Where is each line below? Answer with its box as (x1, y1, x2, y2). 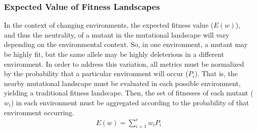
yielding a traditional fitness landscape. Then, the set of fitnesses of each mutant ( (4, 88, 254, 98)
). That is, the (195, 68, 238, 79)
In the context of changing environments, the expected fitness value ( (4, 20, 213, 30)
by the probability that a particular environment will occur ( (4, 68, 189, 79)
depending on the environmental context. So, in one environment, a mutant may (4, 39, 248, 49)
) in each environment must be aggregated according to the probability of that (11, 97, 249, 107)
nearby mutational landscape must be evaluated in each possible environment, (4, 78, 241, 88)
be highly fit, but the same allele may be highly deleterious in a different (4, 49, 224, 59)
